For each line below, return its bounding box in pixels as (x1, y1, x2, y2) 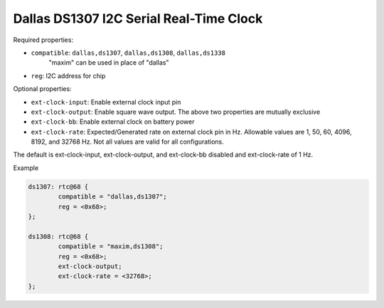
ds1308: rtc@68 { (28, 232, 89, 240)
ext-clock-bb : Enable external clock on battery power (31, 117, 195, 126)
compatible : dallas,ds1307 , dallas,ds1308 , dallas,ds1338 (31, 48, 225, 57)
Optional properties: (13, 85, 72, 93)
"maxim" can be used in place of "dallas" (48, 58, 169, 67)
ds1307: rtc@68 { (28, 182, 89, 191)
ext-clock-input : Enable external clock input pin (31, 97, 181, 106)
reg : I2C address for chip (31, 71, 106, 80)
